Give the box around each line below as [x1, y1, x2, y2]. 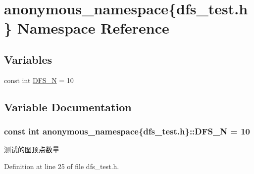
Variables [4, 51, 52, 67]
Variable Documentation [4, 99, 132, 114]
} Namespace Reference [4, 18, 169, 38]
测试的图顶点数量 [4, 144, 59, 155]
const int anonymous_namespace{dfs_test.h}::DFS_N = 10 [4, 125, 250, 137]
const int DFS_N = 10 [4, 75, 74, 85]
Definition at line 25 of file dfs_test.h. [4, 161, 119, 171]
